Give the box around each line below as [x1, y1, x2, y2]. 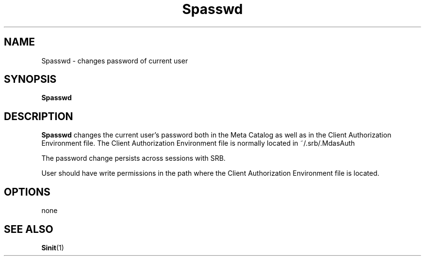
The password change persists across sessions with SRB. [41, 154, 226, 163]
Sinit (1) [41, 243, 64, 252]
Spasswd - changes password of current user [41, 56, 188, 65]
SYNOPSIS [4, 73, 57, 86]
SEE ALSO [4, 223, 53, 235]
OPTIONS [4, 185, 50, 198]
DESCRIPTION [4, 110, 73, 122]
